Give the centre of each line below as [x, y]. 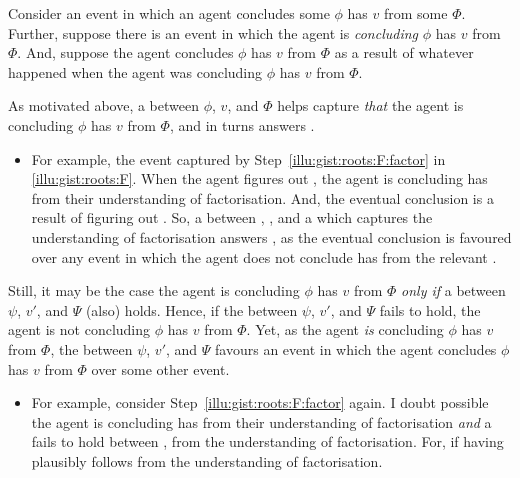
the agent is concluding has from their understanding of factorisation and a [261, 421]
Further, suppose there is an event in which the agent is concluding [213, 32]
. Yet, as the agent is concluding [345, 329]
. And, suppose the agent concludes [125, 52]
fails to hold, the [430, 309]
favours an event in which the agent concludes [356, 348]
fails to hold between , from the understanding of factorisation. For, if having [267, 441]
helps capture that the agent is [370, 105]
